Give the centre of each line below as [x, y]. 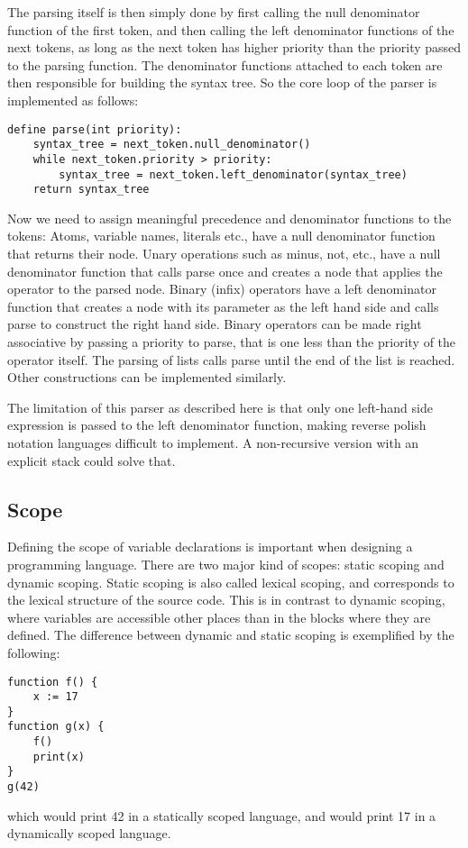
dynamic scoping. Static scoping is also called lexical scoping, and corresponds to [231, 582]
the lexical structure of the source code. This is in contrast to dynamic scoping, [226, 600]
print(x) [59, 757]
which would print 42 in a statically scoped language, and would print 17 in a [222, 815]
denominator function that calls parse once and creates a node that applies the [225, 271]
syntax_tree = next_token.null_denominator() [172, 145]
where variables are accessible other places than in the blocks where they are [219, 617]
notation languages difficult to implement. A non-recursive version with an [213, 442]
